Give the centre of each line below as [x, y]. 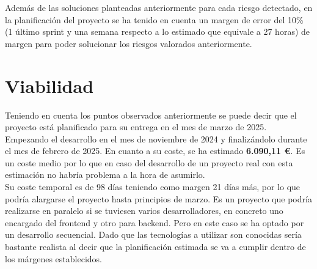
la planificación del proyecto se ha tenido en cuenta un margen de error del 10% [154, 19]
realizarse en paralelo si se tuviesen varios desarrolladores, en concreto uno [144, 211]
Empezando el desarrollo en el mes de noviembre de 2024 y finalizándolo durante [156, 138]
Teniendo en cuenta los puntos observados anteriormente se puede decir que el [151, 115]
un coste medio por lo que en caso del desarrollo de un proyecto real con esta [149, 162]
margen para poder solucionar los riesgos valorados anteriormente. [129, 43]
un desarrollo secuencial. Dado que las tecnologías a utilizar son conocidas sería [153, 234]
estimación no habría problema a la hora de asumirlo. [105, 175]
